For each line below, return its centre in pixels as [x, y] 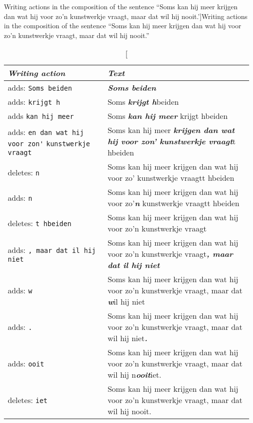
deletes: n [24, 172]
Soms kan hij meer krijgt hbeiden [168, 116]
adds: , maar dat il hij [52, 250]
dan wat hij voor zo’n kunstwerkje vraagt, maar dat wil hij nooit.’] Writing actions [126, 16]
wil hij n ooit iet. [135, 375]
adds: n [20, 197]
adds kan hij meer [41, 116]
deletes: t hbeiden [40, 223]
